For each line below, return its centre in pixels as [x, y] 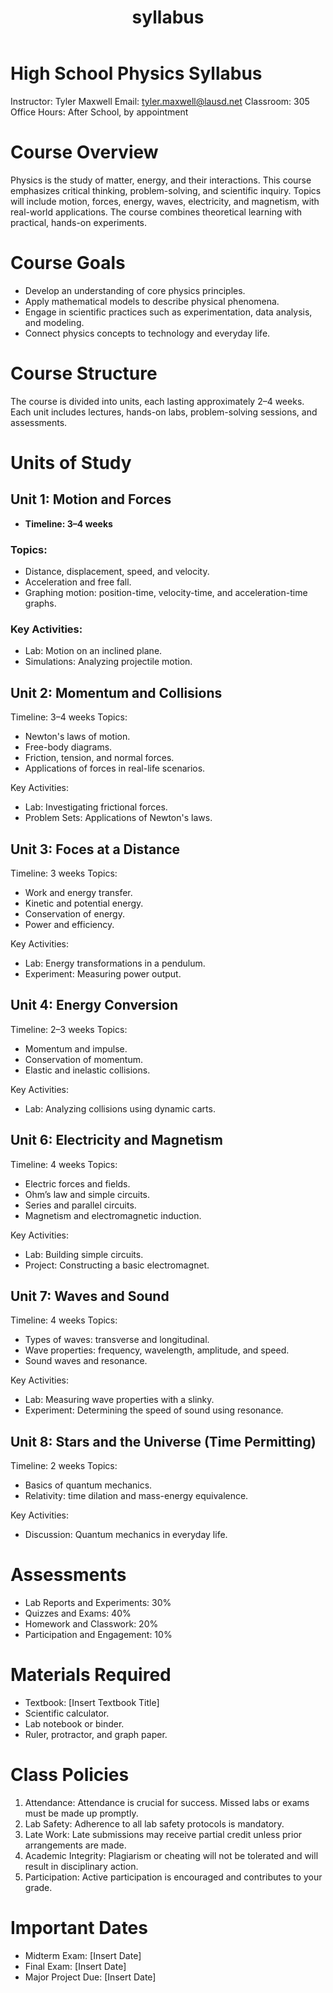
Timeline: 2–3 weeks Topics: [69, 1029]
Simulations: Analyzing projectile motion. [108, 662]
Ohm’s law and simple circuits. [87, 1194]
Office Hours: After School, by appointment [99, 112]
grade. [38, 1888]
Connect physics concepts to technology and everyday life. [147, 333]
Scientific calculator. [67, 1713]
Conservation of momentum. [83, 1059]
